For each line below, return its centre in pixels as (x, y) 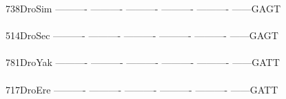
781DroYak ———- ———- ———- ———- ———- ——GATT (143, 62)
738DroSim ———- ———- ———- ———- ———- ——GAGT (143, 8)
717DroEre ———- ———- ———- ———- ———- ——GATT (142, 89)
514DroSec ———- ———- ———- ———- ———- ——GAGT (142, 35)
